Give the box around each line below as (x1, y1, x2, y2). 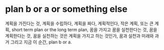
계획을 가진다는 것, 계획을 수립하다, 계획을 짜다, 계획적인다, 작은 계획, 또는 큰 (5, 20, 154, 26)
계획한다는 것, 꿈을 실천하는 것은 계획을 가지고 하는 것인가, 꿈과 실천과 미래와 (5, 33, 154, 39)
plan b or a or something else (5, 3, 128, 15)
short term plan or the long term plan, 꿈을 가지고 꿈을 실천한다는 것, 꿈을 (11, 26, 158, 33)
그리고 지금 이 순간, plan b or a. (10, 39, 72, 45)
